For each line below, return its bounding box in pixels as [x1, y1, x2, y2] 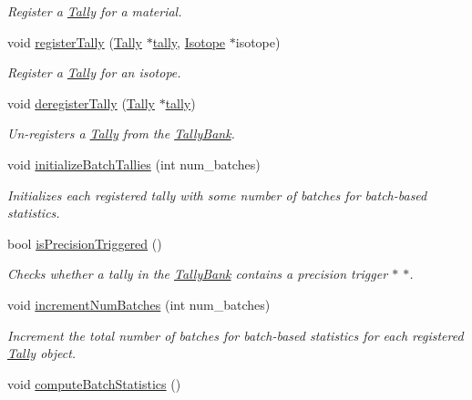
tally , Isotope [152, 32, 226, 51]
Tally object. [7, 344, 77, 363]
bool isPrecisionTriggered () [7, 233, 162, 252]
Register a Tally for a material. [7, 2, 182, 20]
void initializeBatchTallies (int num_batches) [7, 154, 261, 173]
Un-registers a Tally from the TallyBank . [7, 124, 235, 143]
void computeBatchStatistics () [7, 374, 181, 393]
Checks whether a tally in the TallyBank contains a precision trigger [7, 264, 388, 283]
